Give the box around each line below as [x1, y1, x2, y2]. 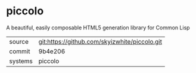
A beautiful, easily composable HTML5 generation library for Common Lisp [6, 24, 190, 31]
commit [9, 47, 30, 55]
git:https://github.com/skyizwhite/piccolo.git [38, 37, 163, 45]
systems [9, 57, 33, 65]
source [9, 37, 29, 45]
